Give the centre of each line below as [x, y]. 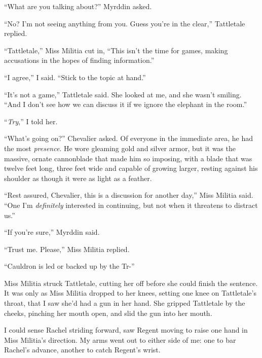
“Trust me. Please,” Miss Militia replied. [67, 249]
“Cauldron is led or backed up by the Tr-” [69, 266]
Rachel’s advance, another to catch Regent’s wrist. [82, 350]
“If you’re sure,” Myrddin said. [52, 232]
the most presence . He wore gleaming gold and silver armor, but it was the [120, 148]
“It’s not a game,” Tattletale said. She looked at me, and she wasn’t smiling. [123, 94]
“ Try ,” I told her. [31, 121]
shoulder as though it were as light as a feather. [78, 178]
